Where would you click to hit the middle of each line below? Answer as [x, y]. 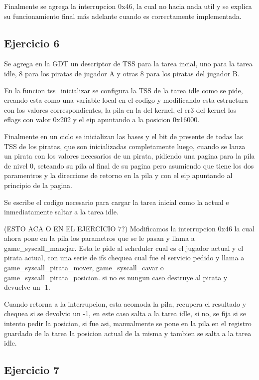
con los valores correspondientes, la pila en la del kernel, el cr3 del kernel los [120, 109]
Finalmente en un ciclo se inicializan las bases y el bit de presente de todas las [124, 136]
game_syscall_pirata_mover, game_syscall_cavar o [84, 268]
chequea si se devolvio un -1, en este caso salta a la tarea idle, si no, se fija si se [125, 313]
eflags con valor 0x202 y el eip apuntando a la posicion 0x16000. [102, 119]
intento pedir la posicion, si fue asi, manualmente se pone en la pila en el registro [128, 323]
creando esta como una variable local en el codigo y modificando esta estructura [126, 100]
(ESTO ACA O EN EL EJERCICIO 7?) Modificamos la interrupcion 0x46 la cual [129, 228]
